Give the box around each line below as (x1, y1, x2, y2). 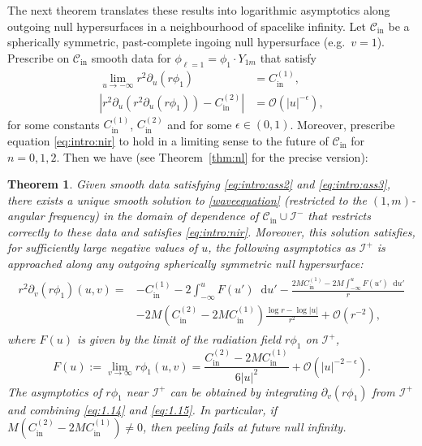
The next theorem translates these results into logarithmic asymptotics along (7, 2, 390, 18)
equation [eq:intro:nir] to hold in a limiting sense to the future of (7, 132, 329, 149)
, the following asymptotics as (208, 239, 355, 256)
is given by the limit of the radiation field (77, 331, 282, 348)
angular (7, 207, 45, 224)
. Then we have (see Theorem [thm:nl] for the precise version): (56, 148, 368, 165)
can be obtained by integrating (170, 383, 317, 400)
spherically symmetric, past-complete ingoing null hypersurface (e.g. (7, 33, 346, 50)
